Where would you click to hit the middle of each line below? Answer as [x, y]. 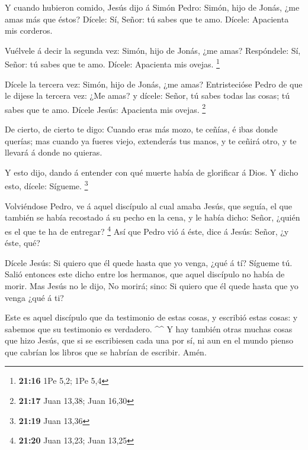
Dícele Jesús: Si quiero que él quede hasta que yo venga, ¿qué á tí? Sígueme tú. [149, 262]
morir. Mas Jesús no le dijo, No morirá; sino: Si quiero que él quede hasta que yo [152, 285]
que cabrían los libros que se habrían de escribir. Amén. [106, 352]
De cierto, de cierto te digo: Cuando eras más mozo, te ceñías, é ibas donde [141, 129]
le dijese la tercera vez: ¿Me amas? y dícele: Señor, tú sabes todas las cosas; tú [147, 95]
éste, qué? [23, 243]
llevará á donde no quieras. [54, 152]
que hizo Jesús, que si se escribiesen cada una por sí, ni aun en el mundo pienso [149, 340]
